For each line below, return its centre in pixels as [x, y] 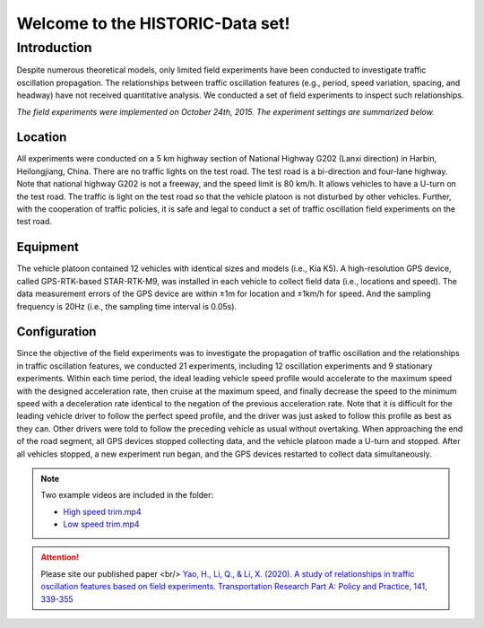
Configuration [56, 332]
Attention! [60, 557]
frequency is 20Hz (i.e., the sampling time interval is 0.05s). [127, 306]
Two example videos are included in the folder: [127, 495]
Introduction [54, 48]
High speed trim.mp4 [102, 511]
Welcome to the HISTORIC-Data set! [153, 23]
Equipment [48, 247]
